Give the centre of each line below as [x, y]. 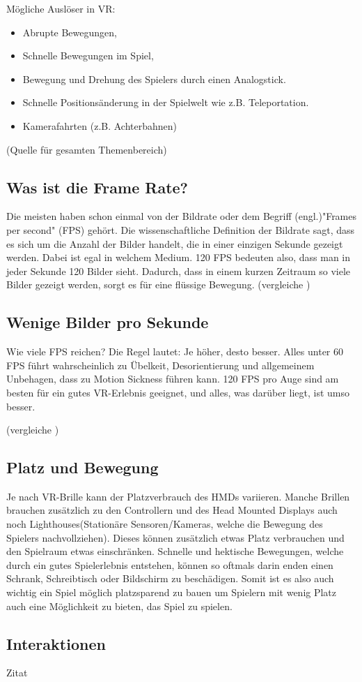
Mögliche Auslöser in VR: [61, 8]
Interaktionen [56, 643]
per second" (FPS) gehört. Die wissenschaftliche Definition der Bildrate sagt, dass [181, 229]
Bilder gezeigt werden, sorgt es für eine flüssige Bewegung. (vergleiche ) [158, 284]
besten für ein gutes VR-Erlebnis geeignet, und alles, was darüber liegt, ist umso [178, 392]
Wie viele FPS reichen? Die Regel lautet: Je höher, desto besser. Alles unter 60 [175, 351]
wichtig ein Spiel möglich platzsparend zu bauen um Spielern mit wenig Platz [172, 592]
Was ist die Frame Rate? [97, 187]
